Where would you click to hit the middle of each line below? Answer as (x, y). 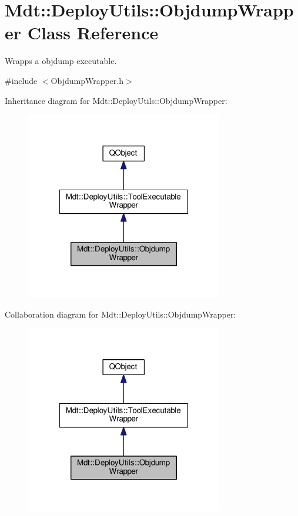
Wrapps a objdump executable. (61, 61)
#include (21, 80)
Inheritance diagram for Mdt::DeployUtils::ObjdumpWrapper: (116, 100)
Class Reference (93, 33)
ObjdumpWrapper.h (87, 80)
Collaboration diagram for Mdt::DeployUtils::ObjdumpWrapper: (120, 314)
